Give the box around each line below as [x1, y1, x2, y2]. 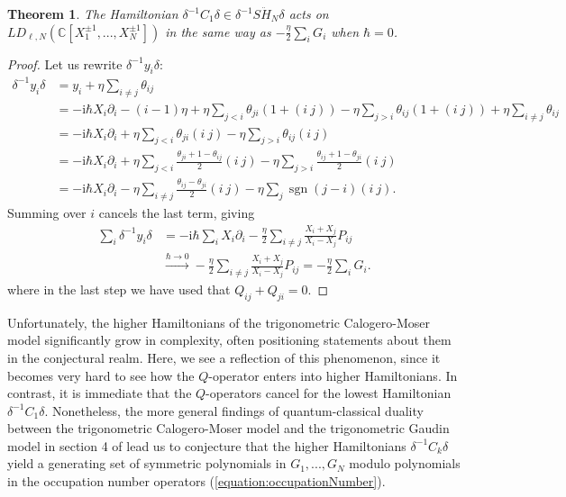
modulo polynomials [349, 454, 461, 473]
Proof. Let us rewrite [7, 54, 123, 73]
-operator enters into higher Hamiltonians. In [208, 366, 458, 384]
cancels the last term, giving [98, 203, 255, 221]
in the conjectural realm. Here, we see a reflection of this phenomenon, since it [7, 348, 441, 366]
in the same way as [165, 22, 271, 41]
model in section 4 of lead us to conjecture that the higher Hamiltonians [7, 436, 406, 455]
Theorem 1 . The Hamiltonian [7, 5, 178, 23]
